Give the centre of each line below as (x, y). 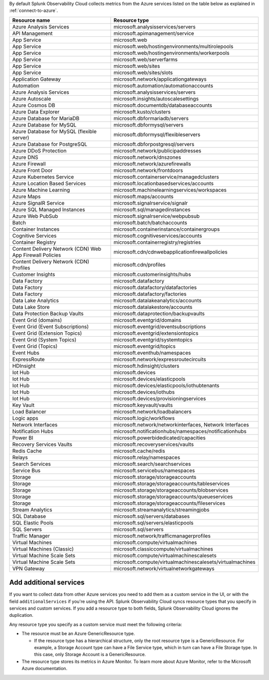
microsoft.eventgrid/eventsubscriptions (160, 326)
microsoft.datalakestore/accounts (153, 307)
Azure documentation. (44, 669)
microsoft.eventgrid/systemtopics (153, 340)
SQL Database (29, 516)
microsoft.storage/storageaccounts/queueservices (173, 497)
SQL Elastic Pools (33, 523)
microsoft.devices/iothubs (144, 392)
